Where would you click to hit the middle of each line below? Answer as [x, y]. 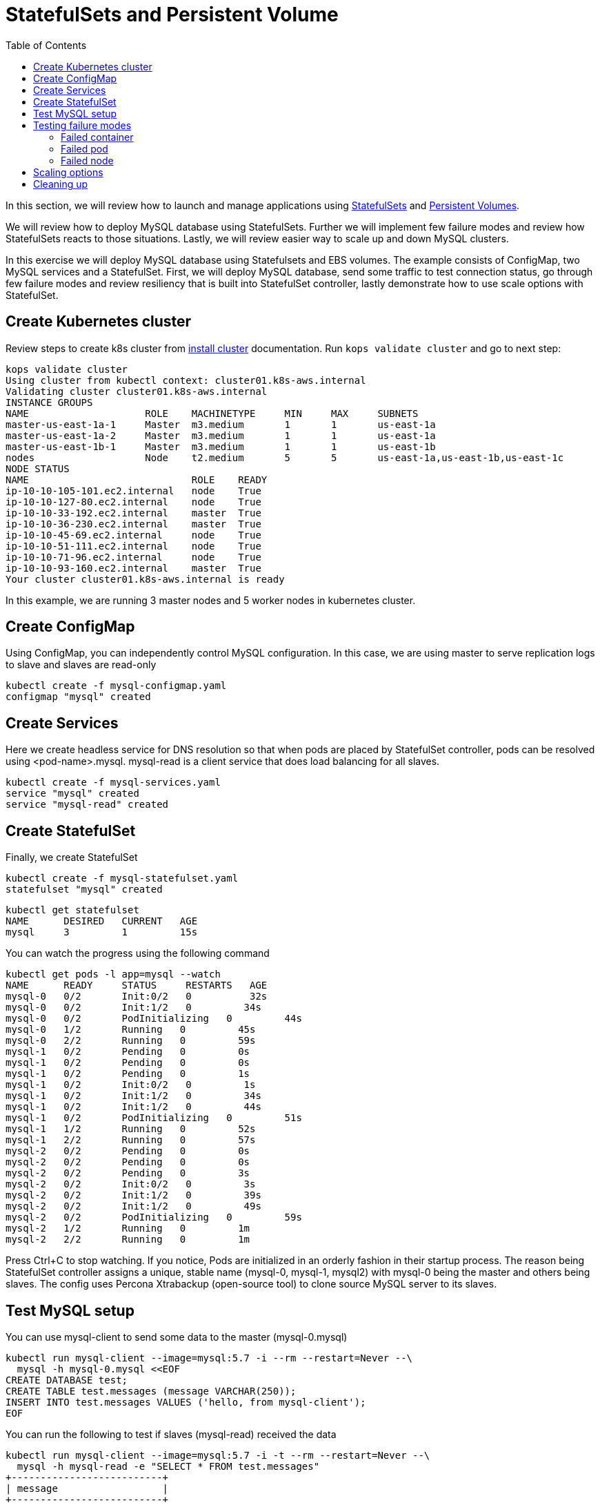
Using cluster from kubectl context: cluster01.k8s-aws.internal [186, 380]
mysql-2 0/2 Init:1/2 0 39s [133, 1195]
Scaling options [68, 172]
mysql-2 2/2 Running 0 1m [128, 1240]
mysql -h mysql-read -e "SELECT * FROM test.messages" [168, 1466]
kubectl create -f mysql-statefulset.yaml [122, 878]
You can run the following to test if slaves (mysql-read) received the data [171, 1434]
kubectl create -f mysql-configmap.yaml [116, 686]
